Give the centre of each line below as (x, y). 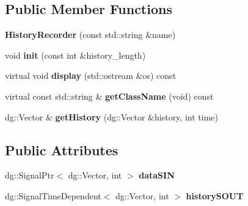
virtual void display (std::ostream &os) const (91, 75)
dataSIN (157, 175)
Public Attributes (62, 149)
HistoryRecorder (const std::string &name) (90, 35)
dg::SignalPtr (30, 175)
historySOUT (215, 195)
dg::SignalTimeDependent (53, 195)
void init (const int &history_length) (75, 55)
